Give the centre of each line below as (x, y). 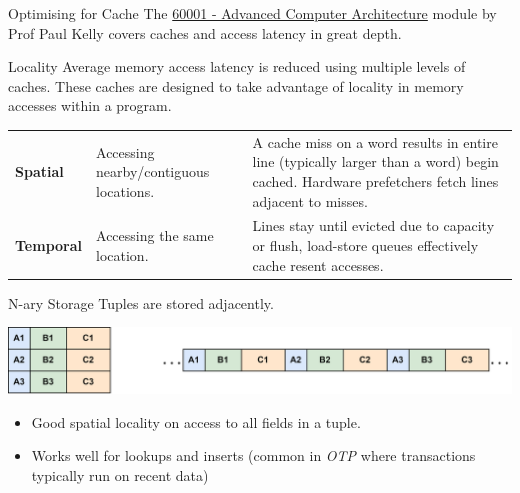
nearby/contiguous (153, 171)
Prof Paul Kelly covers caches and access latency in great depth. (205, 32)
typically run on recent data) (120, 474)
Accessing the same (155, 235)
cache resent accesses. (318, 264)
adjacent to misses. (310, 200)
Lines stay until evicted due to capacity (373, 225)
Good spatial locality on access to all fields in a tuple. (196, 421)
